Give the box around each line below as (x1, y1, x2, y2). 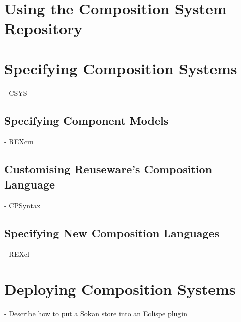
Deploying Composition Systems (4, 279, 236, 300)
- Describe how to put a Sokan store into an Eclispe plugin (4, 308, 188, 319)
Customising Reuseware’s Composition (4, 161, 213, 177)
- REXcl (4, 249, 29, 259)
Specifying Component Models (4, 112, 169, 128)
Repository (4, 18, 83, 39)
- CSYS (4, 87, 27, 98)
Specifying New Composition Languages (4, 225, 220, 240)
